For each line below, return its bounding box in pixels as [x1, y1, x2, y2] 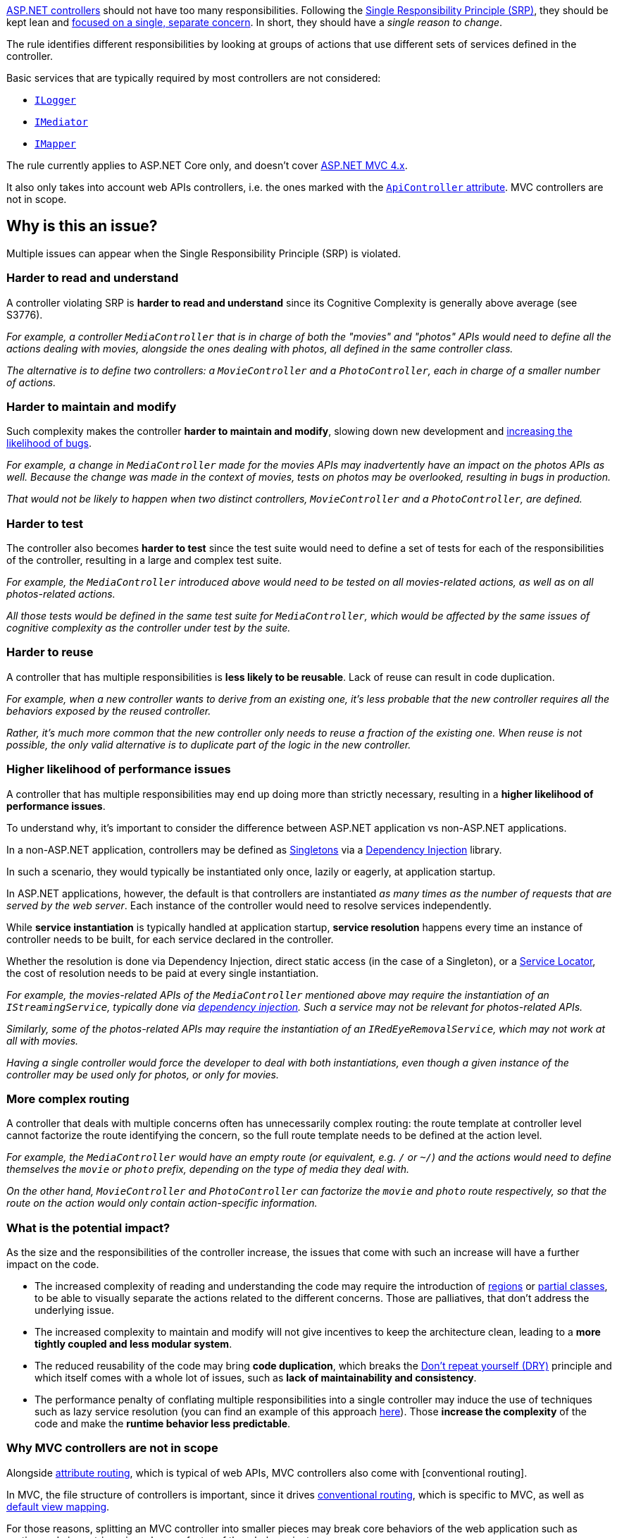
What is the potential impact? [6, 1220, 170, 1235]
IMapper [35, 138, 77, 149]
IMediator [35, 116, 88, 128]
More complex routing [6, 1091, 130, 1106]
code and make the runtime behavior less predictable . [35, 1417, 291, 1430]
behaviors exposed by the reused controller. [6, 704, 211, 717]
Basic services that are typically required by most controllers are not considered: [6, 72, 381, 84]
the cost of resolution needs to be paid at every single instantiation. [6, 966, 319, 979]
